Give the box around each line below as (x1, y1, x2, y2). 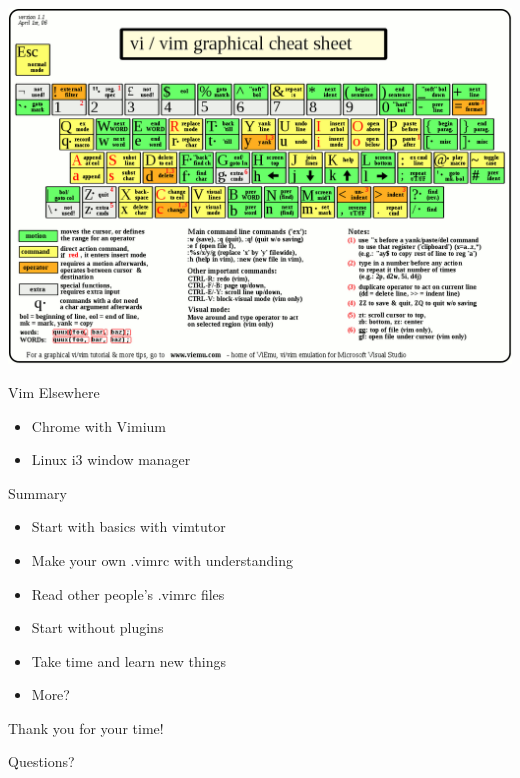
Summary (8, 482, 67, 503)
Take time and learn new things (31, 650, 226, 671)
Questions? (8, 751, 75, 772)
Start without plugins (31, 617, 164, 638)
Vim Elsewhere (8, 381, 100, 402)
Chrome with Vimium (31, 415, 167, 436)
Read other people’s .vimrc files (31, 583, 225, 604)
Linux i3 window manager (31, 449, 191, 470)
